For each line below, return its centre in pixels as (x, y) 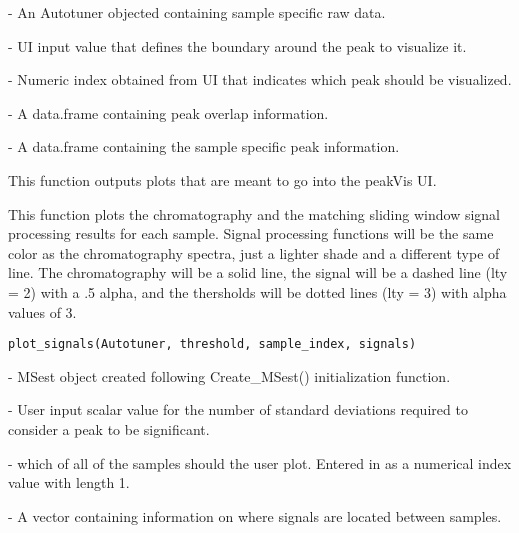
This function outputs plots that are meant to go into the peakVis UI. (222, 179)
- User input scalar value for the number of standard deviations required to (238, 409)
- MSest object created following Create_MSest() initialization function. (229, 375)
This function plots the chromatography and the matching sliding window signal (254, 213)
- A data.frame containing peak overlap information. (168, 112)
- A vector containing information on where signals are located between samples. (255, 515)
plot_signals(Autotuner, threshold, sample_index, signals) (212, 344)
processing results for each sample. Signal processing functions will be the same (251, 233)
